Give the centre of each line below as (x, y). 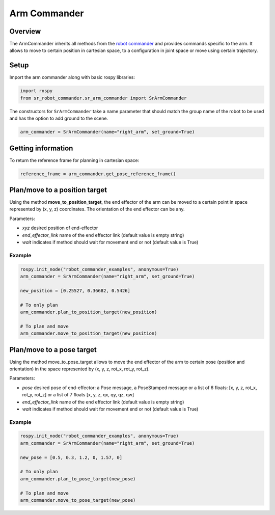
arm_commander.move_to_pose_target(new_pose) (78, 500)
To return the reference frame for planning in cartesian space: (74, 160)
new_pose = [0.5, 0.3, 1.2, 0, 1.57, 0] (71, 457)
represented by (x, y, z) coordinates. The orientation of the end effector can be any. (97, 209)
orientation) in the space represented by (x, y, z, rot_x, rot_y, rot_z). (79, 369)
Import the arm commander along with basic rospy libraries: (72, 77)
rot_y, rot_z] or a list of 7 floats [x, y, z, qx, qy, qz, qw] (78, 395)
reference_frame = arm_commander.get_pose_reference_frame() (98, 174)
